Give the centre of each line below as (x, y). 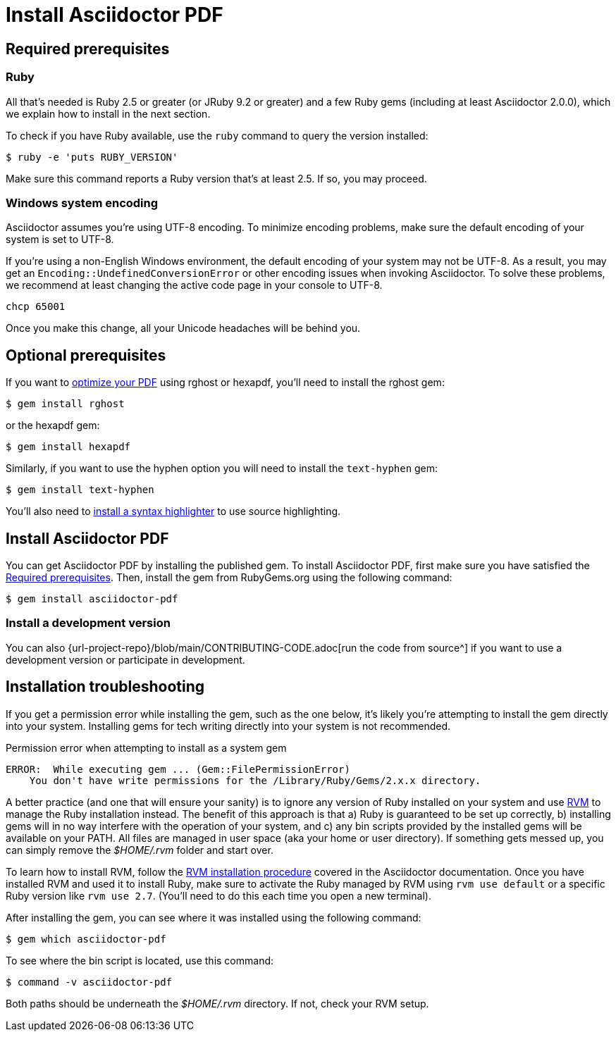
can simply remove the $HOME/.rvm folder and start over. (140, 850)
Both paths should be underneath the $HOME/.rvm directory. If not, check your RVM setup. (217, 1003)
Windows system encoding (82, 203)
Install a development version (88, 623)
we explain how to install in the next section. (108, 113)
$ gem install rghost (65, 404)
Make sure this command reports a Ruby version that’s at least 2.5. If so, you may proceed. (216, 178)
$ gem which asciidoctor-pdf (86, 939)
